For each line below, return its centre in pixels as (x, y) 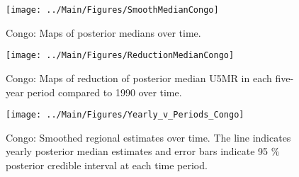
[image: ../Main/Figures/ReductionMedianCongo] (120, 56)
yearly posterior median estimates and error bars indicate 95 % (143, 151)
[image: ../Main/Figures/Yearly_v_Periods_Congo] (125, 115)
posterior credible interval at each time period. (107, 165)
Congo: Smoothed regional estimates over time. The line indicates (148, 137)
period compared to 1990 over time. (105, 92)
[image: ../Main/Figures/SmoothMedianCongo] (112, 10)
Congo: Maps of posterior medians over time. (103, 32)
